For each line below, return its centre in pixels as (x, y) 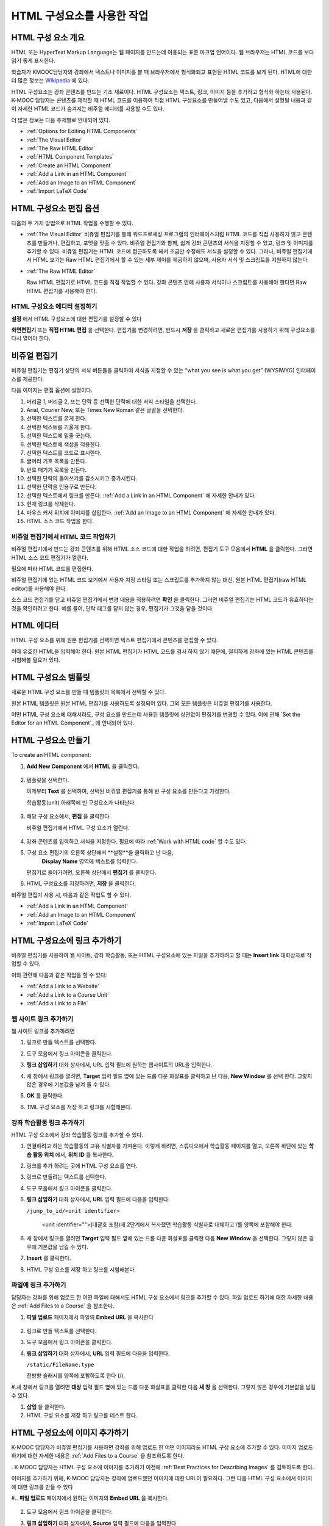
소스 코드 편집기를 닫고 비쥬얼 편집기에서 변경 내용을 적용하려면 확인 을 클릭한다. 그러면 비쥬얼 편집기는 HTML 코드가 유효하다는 (162, 600)
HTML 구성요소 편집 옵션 (55, 208)
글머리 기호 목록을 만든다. (57, 461)
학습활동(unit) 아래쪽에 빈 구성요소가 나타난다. (81, 802)
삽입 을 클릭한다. (46, 1406)
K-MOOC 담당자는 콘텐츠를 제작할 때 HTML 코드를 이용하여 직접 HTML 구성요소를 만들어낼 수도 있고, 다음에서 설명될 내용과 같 (162, 100)
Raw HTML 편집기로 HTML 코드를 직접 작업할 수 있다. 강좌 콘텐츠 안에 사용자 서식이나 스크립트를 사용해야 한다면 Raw (167, 282)
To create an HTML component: (51, 755)
